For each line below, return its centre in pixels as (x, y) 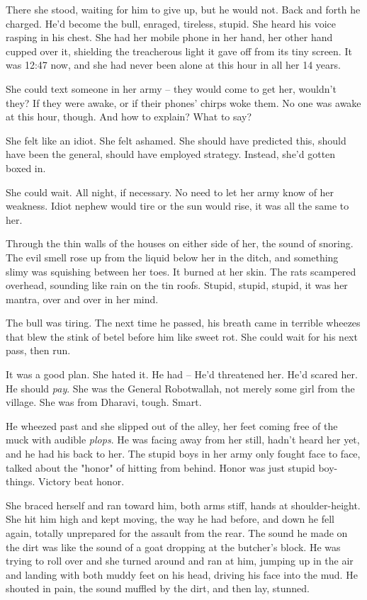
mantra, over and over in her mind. (82, 299)
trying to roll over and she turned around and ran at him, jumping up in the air (180, 561)
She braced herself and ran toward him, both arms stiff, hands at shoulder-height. (183, 505)
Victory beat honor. (81, 481)
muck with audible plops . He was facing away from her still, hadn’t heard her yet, (183, 440)
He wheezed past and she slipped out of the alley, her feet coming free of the (172, 425)
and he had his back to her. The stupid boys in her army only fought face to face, (183, 454)
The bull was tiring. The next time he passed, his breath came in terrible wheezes (183, 323)
